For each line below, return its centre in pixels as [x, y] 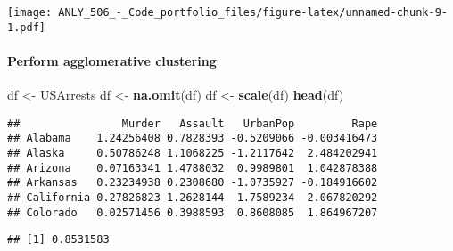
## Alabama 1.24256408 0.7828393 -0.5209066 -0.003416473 [193, 138]
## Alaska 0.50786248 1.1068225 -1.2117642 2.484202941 [193, 154]
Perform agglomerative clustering [112, 60]
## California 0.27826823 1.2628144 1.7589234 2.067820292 [193, 197]
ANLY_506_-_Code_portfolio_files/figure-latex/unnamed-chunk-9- [253, 12]
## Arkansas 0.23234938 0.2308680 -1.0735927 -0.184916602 [193, 183]
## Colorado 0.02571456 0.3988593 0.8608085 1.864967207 [193, 212]
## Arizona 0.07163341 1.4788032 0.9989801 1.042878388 [193, 168]
